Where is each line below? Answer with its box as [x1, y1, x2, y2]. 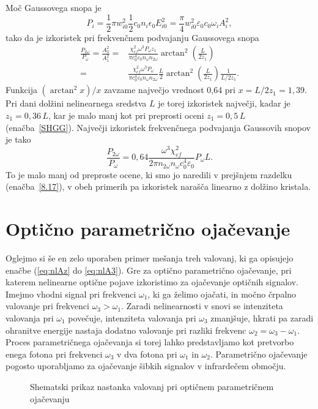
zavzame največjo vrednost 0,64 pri [104, 83, 235, 96]
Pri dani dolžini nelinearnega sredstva [6, 97, 147, 110]
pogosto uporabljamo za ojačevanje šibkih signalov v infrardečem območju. [6, 359, 286, 372]
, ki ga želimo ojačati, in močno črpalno [147, 287, 297, 300]
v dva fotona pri [117, 347, 177, 360]
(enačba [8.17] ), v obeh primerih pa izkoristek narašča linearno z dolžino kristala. [6, 180, 311, 193]
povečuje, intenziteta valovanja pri [68, 311, 196, 324]
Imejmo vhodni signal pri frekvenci [6, 287, 136, 300]
